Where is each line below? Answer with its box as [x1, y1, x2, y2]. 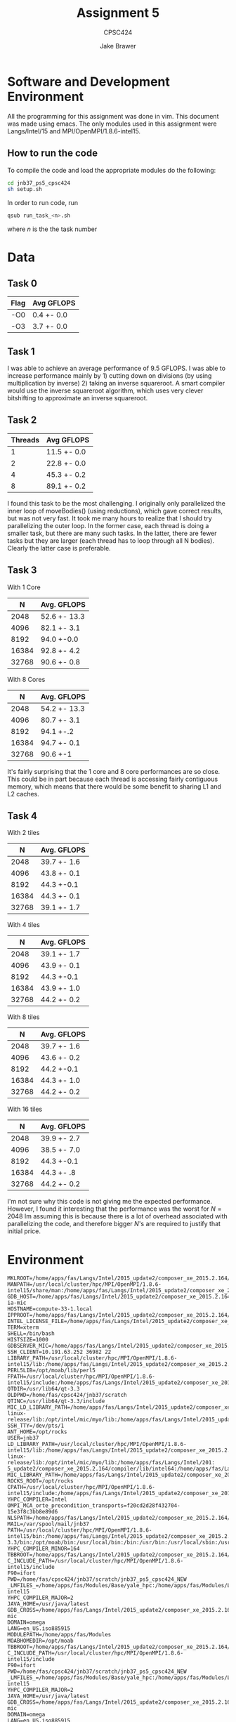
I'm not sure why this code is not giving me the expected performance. [7, 1197, 213, 1206]
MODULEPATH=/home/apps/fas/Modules [7, 1631, 112, 1638]
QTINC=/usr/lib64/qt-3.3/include [7, 1398, 105, 1405]
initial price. [7, 1227, 41, 1235]
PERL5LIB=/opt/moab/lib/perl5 [7, 1367, 96, 1374]
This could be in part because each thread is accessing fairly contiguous [7, 775, 218, 783]
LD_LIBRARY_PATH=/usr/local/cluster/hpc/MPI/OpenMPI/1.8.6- [7, 1441, 188, 1448]
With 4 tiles [7, 921, 40, 929]
